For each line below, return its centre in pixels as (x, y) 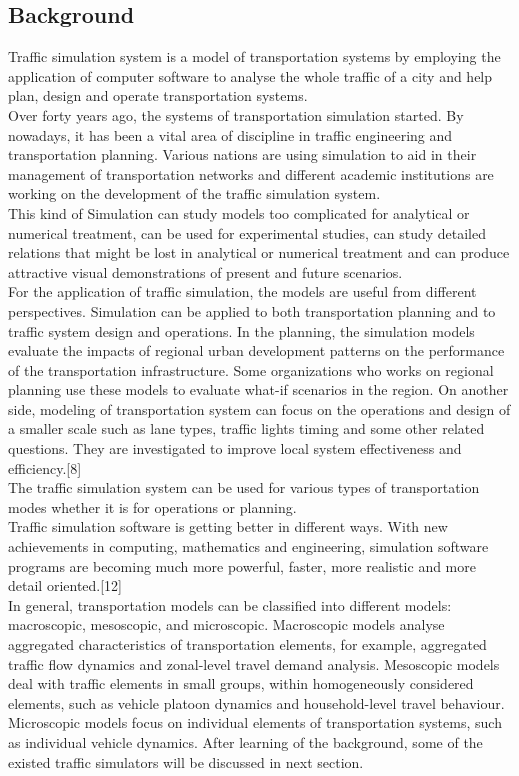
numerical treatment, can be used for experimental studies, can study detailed (247, 232)
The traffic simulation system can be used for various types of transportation (244, 487)
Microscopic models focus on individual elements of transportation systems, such (255, 722)
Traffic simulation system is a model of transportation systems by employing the (254, 56)
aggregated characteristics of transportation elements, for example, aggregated (247, 644)
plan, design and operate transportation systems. (158, 95)
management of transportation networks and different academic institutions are (251, 173)
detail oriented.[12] (65, 585)
